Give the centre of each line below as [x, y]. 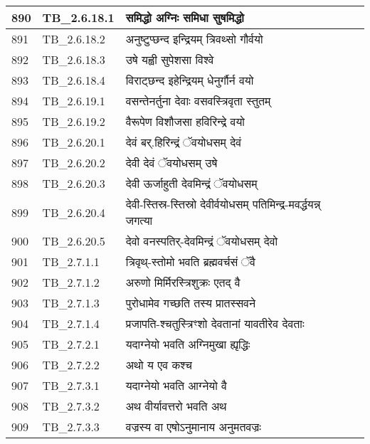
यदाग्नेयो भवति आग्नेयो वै [176, 385]
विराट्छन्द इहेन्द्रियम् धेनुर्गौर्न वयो [190, 80]
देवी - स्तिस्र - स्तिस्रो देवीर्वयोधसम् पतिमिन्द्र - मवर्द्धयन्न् [223, 204]
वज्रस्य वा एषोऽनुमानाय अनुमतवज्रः [193, 427]
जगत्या [139, 220]
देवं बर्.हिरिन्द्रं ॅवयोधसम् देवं [184, 142]
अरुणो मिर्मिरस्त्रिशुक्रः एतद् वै [183, 282]
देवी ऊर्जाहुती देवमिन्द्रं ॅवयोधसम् [191, 183]
